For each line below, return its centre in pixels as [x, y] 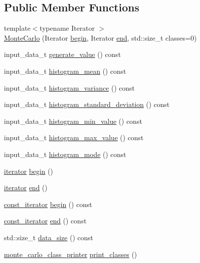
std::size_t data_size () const [49, 237]
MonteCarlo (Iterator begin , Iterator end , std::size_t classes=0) [100, 37]
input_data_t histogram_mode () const [65, 154]
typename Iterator [67, 28]
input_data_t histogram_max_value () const [74, 137]
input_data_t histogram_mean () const [65, 71]
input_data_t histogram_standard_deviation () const [87, 104]
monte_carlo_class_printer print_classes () [71, 254]
